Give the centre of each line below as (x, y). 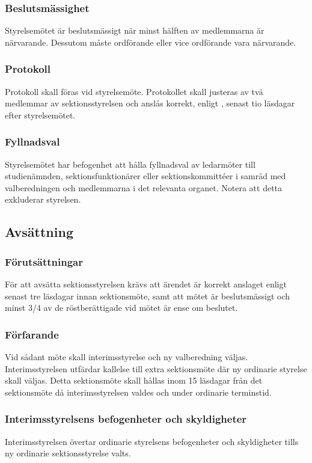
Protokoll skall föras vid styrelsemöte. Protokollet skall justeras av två (134, 91)
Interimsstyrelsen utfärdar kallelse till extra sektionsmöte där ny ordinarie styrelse (156, 368)
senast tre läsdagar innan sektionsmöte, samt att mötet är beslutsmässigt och (148, 296)
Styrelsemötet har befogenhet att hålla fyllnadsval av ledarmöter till (130, 164)
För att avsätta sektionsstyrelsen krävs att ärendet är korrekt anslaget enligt (146, 284)
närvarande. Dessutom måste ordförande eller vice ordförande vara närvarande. (151, 42)
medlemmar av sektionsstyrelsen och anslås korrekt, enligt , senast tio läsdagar (150, 103)
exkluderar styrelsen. (43, 199)
